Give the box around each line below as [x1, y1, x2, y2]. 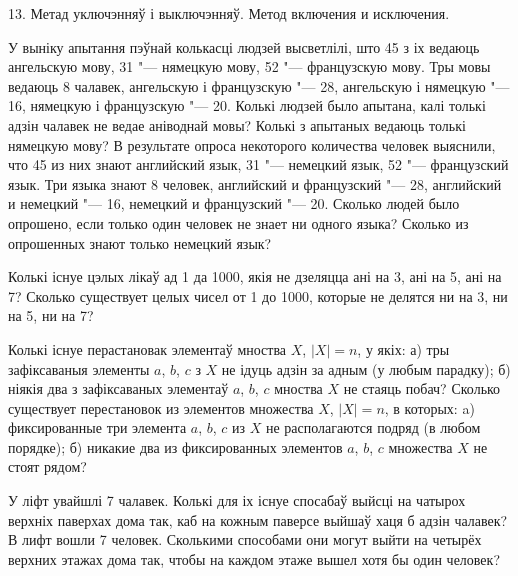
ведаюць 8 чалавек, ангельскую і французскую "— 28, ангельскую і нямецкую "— [8, 75, 510, 96]
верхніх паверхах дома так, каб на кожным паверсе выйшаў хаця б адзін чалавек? [8, 509, 508, 530]
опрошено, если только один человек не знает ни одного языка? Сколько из [8, 212, 469, 233]
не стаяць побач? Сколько [343, 378, 501, 399]
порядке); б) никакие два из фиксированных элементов [8, 436, 343, 457]
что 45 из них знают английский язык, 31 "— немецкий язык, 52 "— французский [8, 154, 509, 175]
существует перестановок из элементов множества [8, 397, 314, 418]
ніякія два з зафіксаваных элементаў [8, 378, 229, 399]
